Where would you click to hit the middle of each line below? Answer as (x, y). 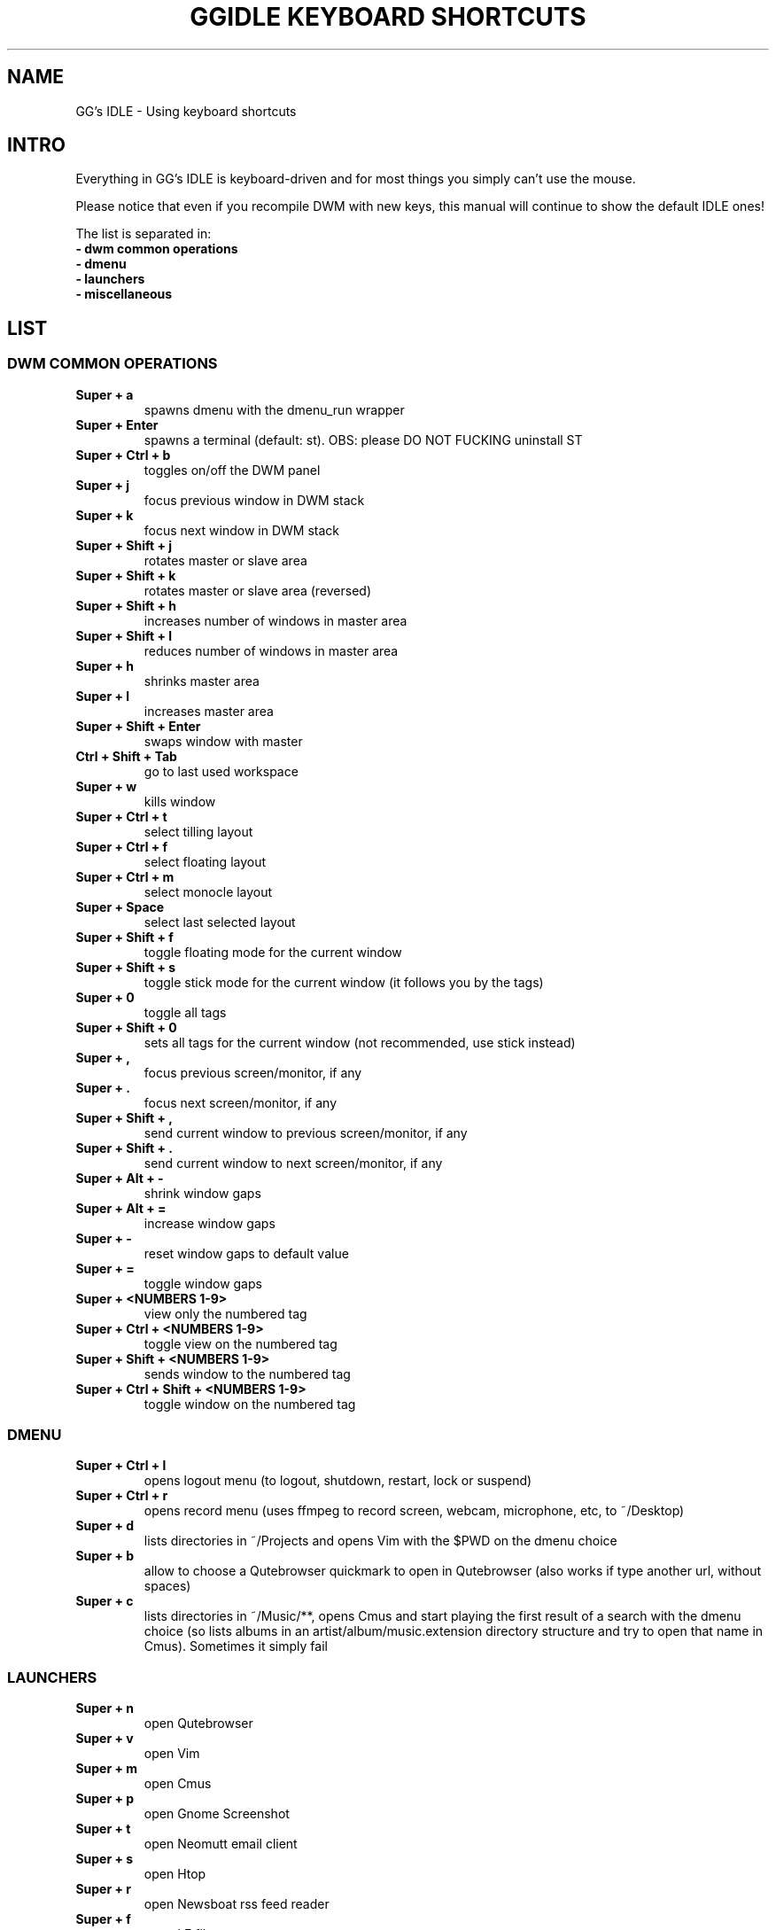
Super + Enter (117, 424)
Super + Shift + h (126, 605)
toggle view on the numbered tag (241, 1343)
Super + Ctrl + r (122, 1496)
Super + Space (120, 907)
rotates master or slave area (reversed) (258, 590)
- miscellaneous (124, 294)
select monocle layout (208, 891)
